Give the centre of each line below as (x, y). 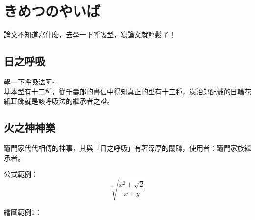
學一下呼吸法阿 (28, 81)
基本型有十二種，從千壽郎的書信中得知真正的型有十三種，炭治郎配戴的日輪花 (127, 91)
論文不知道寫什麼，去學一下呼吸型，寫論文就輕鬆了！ (90, 35)
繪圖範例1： (23, 212)
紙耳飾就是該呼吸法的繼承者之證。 (59, 101)
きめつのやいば (52, 11)
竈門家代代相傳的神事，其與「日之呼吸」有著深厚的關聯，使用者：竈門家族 (124, 148)
